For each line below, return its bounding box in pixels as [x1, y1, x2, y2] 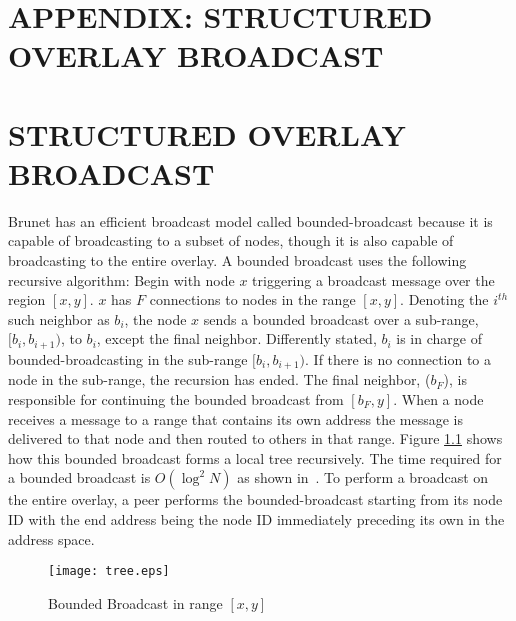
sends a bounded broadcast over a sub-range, [203, 308, 479, 329]
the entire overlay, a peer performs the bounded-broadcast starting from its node [8, 489, 503, 510]
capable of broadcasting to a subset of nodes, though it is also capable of [8, 230, 454, 251]
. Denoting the [400, 289, 489, 310]
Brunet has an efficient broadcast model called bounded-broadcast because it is [8, 210, 493, 231]
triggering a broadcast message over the [252, 269, 495, 290]
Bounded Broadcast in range [48, 592, 223, 613]
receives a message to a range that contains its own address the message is [8, 408, 463, 429]
